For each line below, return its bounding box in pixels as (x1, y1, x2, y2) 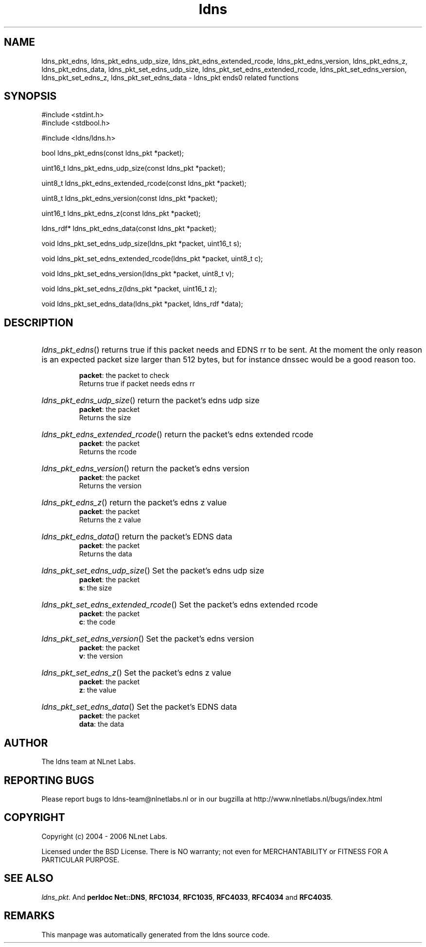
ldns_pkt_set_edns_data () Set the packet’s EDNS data (41, 702, 237, 712)
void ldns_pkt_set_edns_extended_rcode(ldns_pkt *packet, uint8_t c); (41, 254, 263, 263)
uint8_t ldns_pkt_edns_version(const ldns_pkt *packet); (41, 194, 218, 203)
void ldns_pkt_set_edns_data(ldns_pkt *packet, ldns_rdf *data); (41, 300, 243, 308)
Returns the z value (79, 516, 141, 524)
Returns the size (79, 413, 131, 422)
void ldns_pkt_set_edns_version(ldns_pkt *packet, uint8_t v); (41, 269, 234, 278)
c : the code (79, 618, 116, 626)
